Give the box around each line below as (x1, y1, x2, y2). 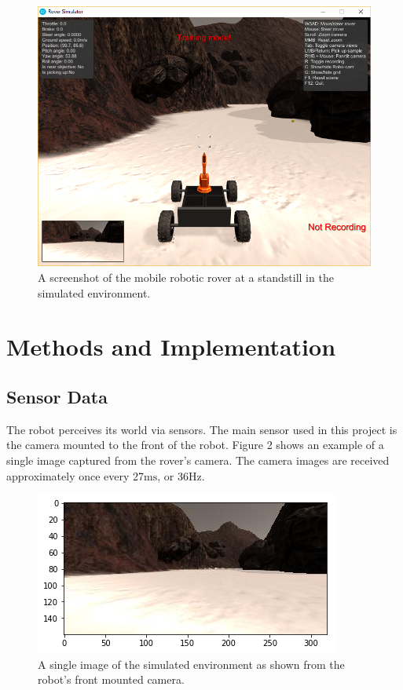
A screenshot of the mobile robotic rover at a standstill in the (38, 269, 334, 286)
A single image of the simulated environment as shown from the (38, 655, 345, 672)
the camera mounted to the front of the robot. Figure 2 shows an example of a (6, 436, 384, 453)
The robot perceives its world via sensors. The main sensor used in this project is (6, 421, 398, 437)
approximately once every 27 (6, 467, 145, 484)
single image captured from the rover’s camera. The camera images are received (6, 452, 390, 469)
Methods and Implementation (6, 330, 336, 363)
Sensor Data (6, 385, 108, 409)
